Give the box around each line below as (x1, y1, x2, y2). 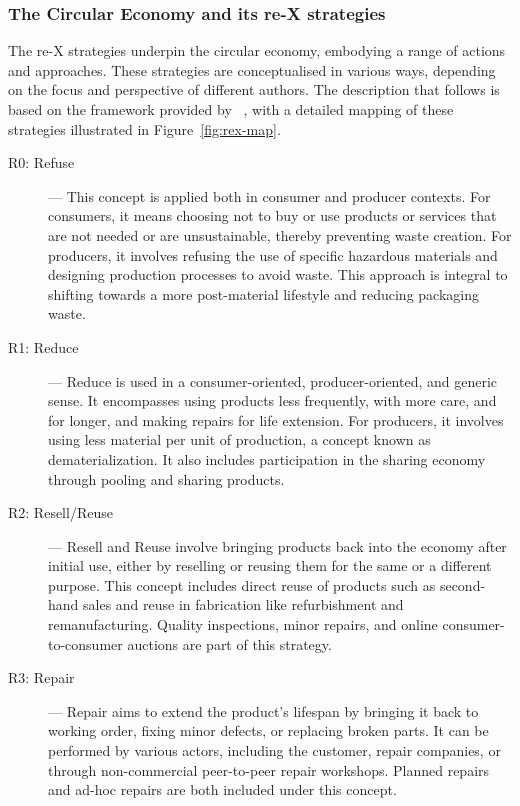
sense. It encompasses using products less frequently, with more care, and (48, 390, 497, 411)
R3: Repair (8, 667, 75, 688)
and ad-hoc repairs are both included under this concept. (48, 779, 397, 800)
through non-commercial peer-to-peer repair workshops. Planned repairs (48, 759, 490, 780)
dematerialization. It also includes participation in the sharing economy (48, 448, 486, 469)
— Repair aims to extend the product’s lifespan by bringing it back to (48, 700, 479, 721)
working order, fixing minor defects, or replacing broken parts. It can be (48, 720, 489, 741)
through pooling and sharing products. (48, 468, 285, 489)
